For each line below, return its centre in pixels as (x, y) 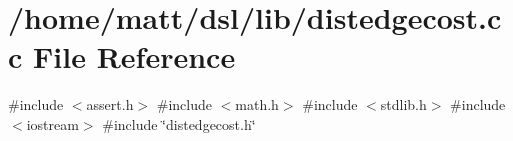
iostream (52, 123)
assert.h (110, 104)
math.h (257, 104)
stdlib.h (403, 104)
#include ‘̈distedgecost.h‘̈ (179, 123)
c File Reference (122, 56)
